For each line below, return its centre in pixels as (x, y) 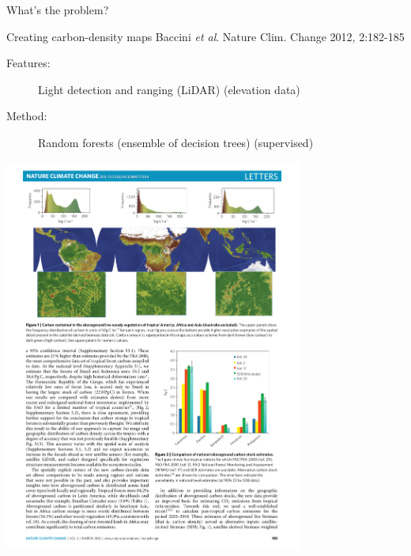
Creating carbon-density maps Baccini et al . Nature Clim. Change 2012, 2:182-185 (205, 36)
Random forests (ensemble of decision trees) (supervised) (176, 142)
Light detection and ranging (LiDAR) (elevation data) (169, 89)
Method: (27, 116)
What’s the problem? (58, 9)
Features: (28, 63)
